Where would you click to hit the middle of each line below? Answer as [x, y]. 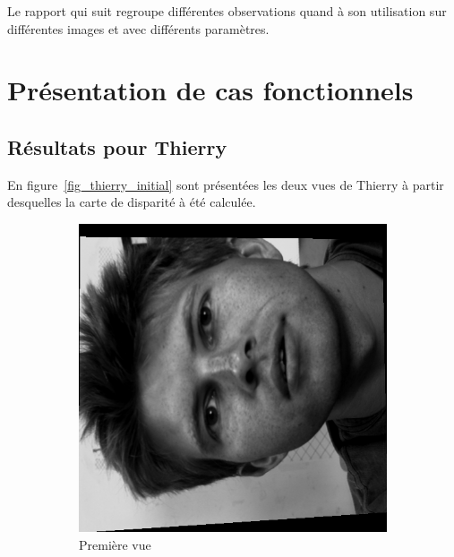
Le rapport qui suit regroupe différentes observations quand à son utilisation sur [227, 11]
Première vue [115, 544]
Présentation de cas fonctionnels [210, 90]
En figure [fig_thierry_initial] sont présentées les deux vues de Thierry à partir [226, 184]
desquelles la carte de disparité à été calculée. [132, 202]
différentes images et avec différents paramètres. [138, 28]
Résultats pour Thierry [117, 146]
